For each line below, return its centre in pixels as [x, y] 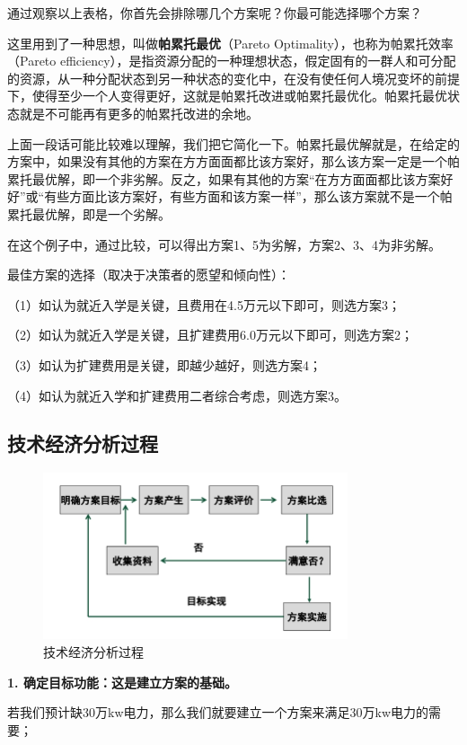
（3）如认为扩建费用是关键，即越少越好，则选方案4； [164, 364]
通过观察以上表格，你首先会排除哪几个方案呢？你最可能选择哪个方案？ [215, 13]
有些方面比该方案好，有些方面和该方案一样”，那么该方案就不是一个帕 [248, 196]
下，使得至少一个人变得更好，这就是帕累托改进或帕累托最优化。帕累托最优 [227, 96]
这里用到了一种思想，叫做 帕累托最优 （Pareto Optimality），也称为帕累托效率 [230, 43]
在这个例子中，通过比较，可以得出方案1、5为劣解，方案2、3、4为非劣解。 [224, 244]
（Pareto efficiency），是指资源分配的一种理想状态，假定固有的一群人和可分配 [232, 61]
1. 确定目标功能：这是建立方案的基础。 [122, 682]
